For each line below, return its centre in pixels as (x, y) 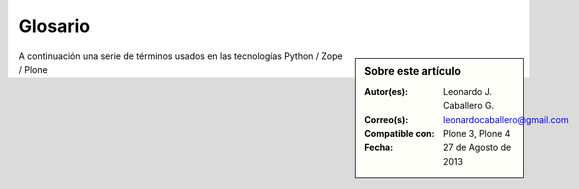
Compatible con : (399, 133)
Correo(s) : (386, 119)
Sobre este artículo (413, 71)
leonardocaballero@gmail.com (506, 119)
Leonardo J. (468, 91)
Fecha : (379, 147)
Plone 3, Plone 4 (477, 133)
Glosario (54, 26)
